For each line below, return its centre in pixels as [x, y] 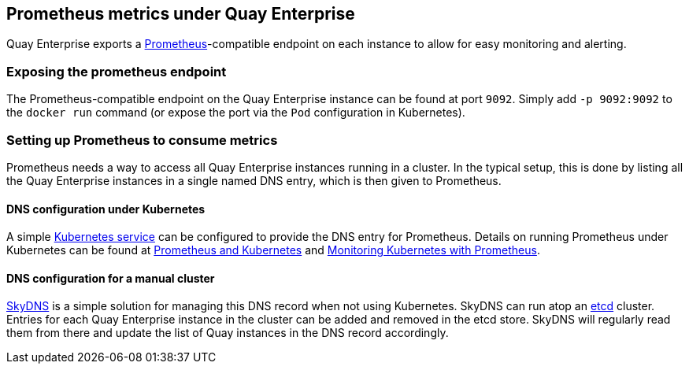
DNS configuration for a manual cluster [111, 278]
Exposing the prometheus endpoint [117, 71]
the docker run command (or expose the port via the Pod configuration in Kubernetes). [236, 113]
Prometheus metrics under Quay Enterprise [181, 14]
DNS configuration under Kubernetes [106, 209]
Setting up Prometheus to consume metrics [142, 140]
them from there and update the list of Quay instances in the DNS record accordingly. [228, 333]
